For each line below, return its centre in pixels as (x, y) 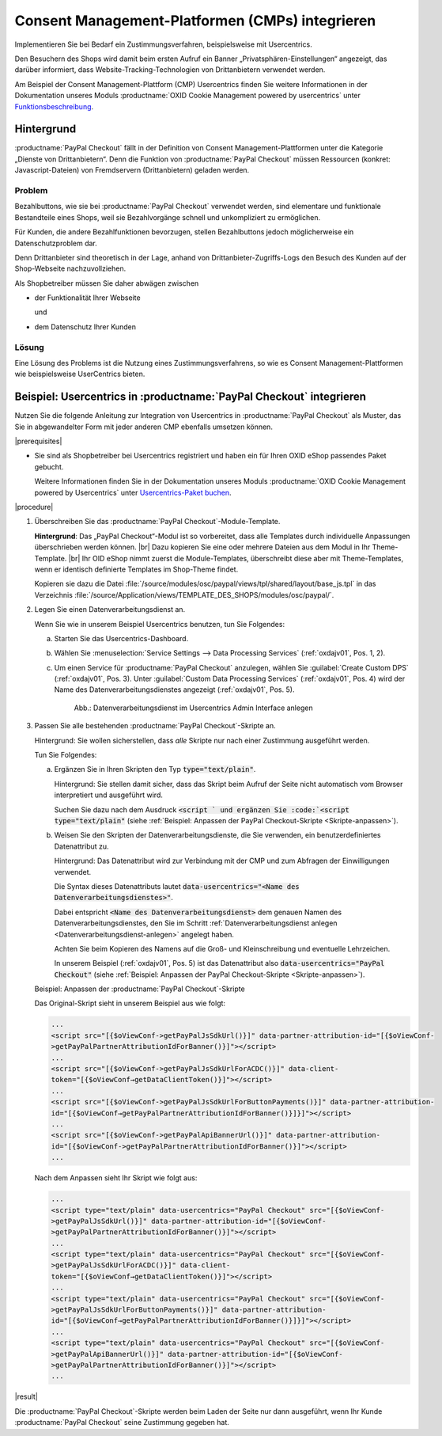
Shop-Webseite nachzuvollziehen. (70, 268)
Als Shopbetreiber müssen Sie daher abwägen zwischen (107, 283)
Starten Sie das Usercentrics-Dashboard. (121, 638)
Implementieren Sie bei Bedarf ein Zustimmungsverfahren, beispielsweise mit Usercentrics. (163, 44)
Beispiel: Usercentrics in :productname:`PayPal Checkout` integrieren (191, 397)
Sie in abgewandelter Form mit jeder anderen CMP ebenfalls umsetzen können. (144, 427)
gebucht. (49, 466)
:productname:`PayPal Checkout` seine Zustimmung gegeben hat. (122, 1423)
